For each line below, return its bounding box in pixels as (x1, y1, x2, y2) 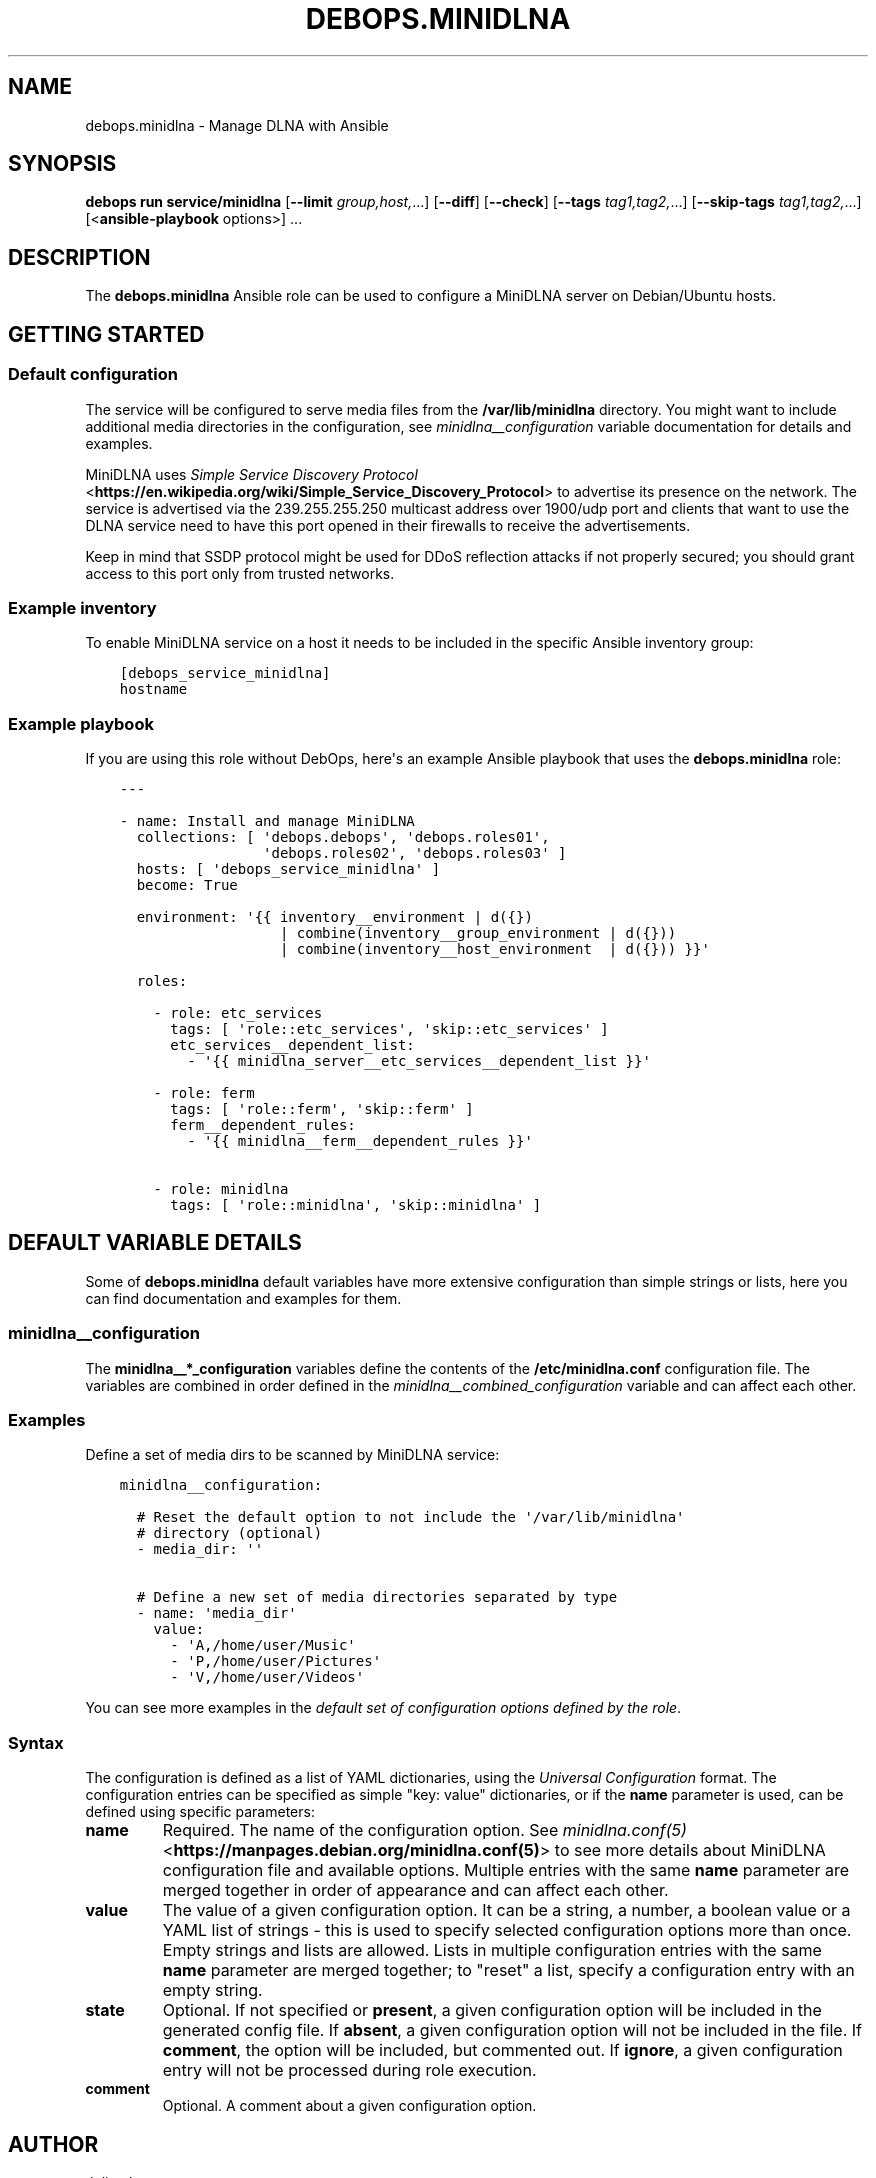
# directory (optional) (136, 1525, 323, 1542)
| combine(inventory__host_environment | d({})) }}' (279, 941, 710, 957)
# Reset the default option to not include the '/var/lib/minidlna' (136, 1509, 685, 1526)
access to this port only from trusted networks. (85, 564, 395, 582)
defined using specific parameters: (85, 1803, 315, 1821)
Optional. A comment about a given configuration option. (162, 2097, 537, 2115)
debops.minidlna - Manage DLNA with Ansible (85, 116, 389, 134)
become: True (136, 877, 238, 893)
